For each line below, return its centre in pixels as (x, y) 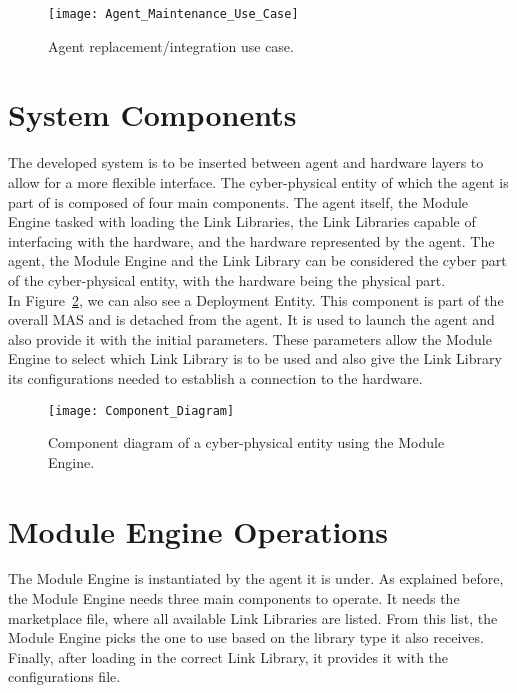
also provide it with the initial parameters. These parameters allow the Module (250, 338)
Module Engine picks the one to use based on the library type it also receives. (246, 637)
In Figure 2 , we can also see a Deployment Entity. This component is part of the (256, 299)
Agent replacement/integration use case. (171, 45)
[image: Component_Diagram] (141, 410)
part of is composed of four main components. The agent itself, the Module (238, 201)
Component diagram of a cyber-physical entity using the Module (246, 442)
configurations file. (64, 676)
